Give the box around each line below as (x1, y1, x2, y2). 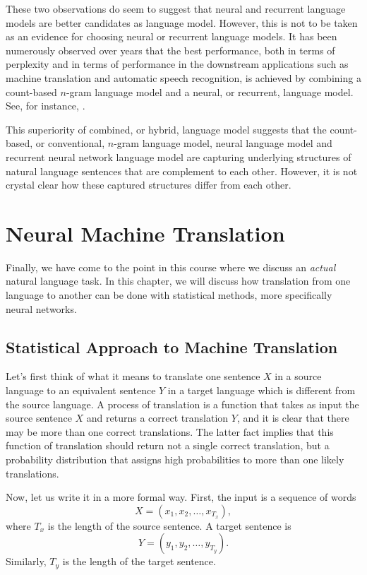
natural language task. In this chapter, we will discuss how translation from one (6, 273, 351, 288)
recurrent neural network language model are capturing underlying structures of (6, 149, 351, 164)
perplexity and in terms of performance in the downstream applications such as (6, 57, 349, 71)
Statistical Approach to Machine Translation (6, 336, 338, 357)
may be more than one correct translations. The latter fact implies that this (6, 424, 334, 439)
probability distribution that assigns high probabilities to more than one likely (6, 451, 344, 466)
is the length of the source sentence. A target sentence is (47, 518, 291, 533)
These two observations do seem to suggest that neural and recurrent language (6, 1, 346, 16)
